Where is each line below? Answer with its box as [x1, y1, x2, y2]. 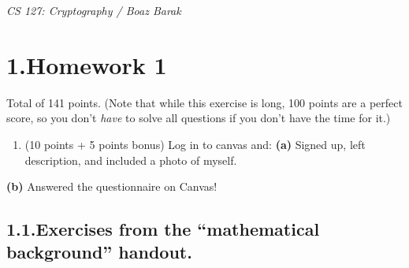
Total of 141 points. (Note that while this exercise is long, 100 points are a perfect [6, 94, 403, 110]
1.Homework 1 [6, 48, 167, 80]
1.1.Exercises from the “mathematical [6, 217, 320, 241]
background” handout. [6, 240, 192, 264]
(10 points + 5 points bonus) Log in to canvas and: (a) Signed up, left [24, 136, 366, 152]
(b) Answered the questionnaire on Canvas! [6, 178, 218, 195]
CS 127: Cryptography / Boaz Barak [6, 2, 181, 18]
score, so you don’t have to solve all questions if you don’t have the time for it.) [6, 110, 391, 126]
